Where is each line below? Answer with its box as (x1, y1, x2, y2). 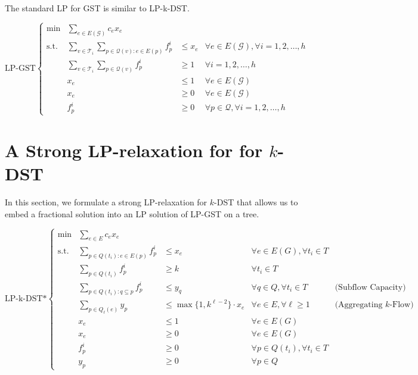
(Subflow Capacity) (335, 283, 406, 292)
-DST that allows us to (214, 196, 298, 208)
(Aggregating (335, 301, 383, 310)
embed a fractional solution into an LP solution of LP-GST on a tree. (5, 207, 259, 220)
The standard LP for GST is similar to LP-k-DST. (5, 2, 190, 14)
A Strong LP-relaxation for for (5, 138, 263, 162)
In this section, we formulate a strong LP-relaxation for (5, 196, 208, 208)
